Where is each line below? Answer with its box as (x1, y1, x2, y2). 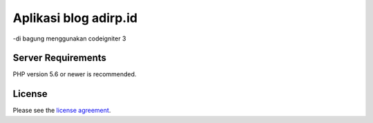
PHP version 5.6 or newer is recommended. (12, 70, 137, 78)
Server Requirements (12, 52, 107, 64)
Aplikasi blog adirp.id (12, 10, 138, 25)
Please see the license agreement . (12, 107, 111, 115)
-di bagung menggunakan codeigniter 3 (12, 34, 126, 43)
